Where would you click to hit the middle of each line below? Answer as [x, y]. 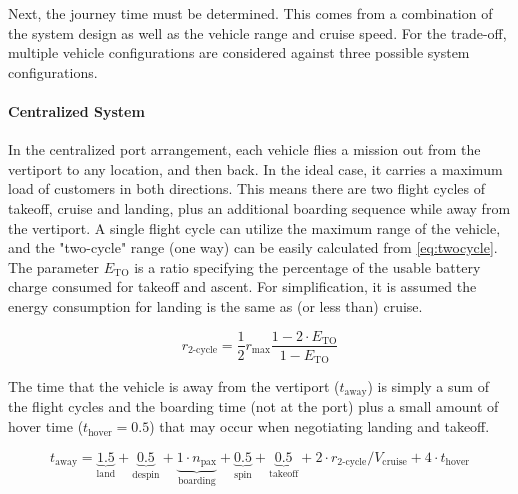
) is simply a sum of [428, 386]
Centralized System [76, 110]
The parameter [54, 266]
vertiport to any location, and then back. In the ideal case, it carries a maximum [255, 168]
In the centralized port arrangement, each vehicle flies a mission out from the [244, 149]
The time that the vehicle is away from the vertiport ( [174, 386]
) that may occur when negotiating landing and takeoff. [319, 426]
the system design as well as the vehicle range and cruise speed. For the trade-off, [257, 32]
